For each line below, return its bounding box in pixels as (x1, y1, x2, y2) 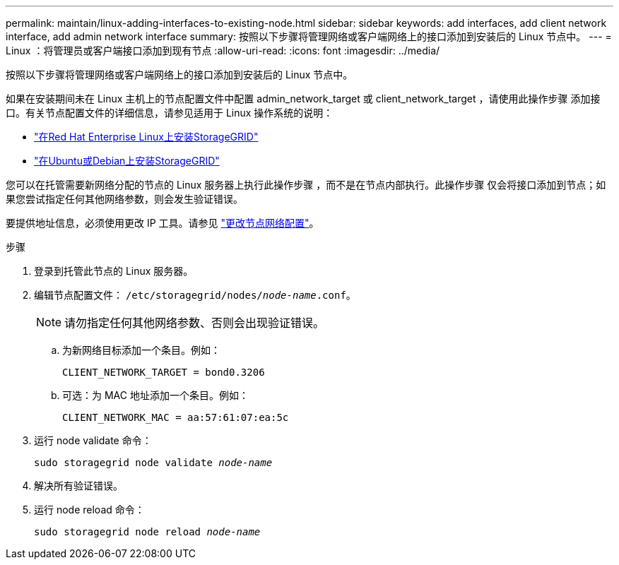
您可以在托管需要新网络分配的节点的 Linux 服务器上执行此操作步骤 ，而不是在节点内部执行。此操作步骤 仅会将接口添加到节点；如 (6, 179, 606, 191)
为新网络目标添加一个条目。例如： (62, 344, 220, 356)
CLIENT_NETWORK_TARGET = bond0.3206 (62, 367, 265, 378)
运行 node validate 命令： (34, 434, 152, 446)
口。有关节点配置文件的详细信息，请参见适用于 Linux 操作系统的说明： (6, 107, 334, 119)
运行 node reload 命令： (34, 504, 145, 516)
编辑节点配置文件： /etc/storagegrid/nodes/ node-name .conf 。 (34, 289, 356, 301)
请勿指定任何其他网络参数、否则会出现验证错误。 (64, 316, 325, 330)
